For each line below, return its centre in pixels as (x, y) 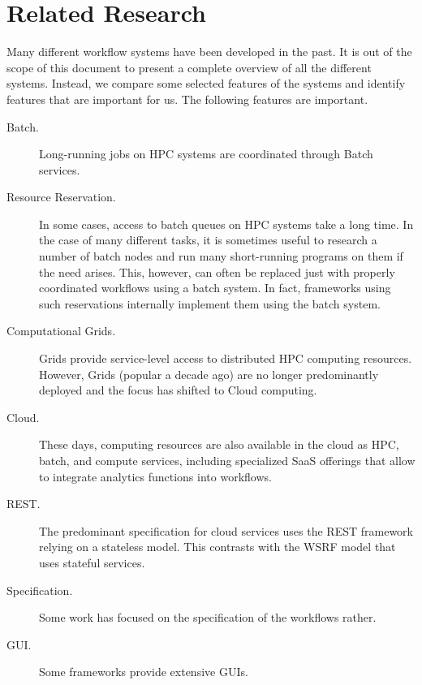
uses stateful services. (92, 562)
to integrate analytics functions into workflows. (155, 476)
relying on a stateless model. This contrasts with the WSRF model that (217, 547)
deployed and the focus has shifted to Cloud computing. (178, 390)
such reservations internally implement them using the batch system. (210, 303)
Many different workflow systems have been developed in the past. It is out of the (209, 52)
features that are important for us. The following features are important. (187, 99)
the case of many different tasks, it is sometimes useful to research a (208, 240)
